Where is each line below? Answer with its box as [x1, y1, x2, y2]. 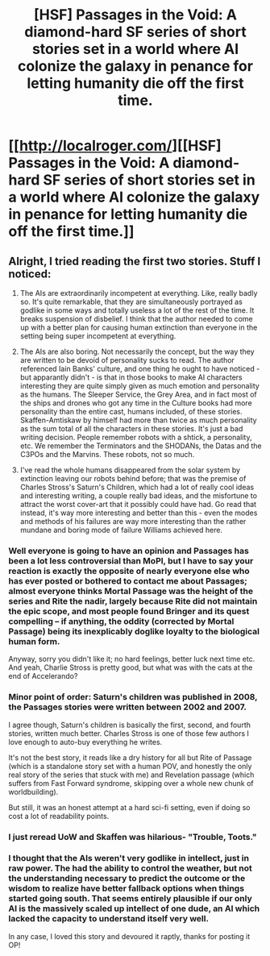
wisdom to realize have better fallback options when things [8, 883, 244, 894]
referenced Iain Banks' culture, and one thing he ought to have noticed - [19, 364, 260, 373]
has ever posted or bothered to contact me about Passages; [8, 575, 247, 586]
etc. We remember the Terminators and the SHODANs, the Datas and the [19, 441, 262, 451]
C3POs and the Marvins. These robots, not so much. [19, 450, 195, 459]
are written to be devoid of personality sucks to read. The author [19, 355, 235, 364]
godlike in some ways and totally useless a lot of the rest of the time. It [19, 306, 255, 315]
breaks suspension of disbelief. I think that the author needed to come [19, 314, 253, 323]
